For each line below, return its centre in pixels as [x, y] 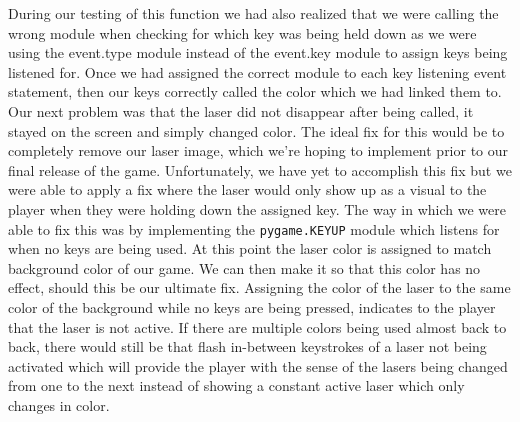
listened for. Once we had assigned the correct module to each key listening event [257, 71]
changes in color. [59, 404]
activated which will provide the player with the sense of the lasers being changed [258, 365]
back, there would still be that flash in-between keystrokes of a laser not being [247, 346]
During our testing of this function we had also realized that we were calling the [253, 13]
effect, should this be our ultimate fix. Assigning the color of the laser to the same [259, 287]
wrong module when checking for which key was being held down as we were [242, 32]
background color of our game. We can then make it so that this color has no [244, 267]
